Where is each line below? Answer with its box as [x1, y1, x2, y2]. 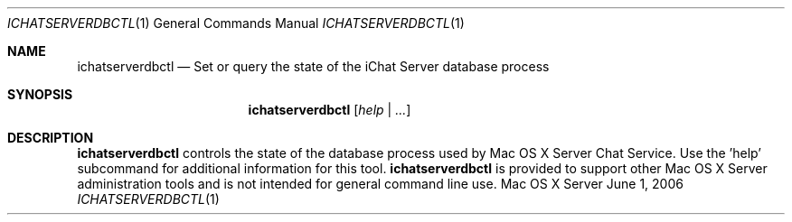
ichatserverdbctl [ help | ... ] [248, 102, 411, 117]
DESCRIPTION [7, 130, 94, 145]
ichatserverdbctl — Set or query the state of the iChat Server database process [77, 59, 550, 74]
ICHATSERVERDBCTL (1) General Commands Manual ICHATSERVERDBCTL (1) [7, 15, 465, 31]
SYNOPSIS [7, 87, 73, 102]
